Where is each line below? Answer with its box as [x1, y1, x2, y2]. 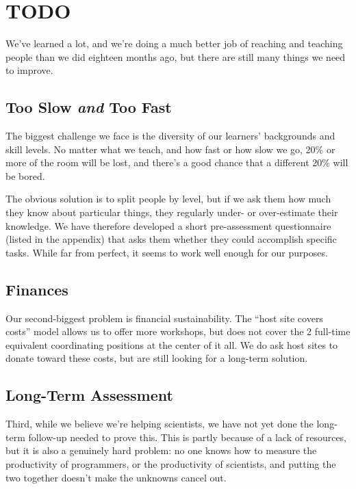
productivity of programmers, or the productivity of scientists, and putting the [5, 457, 336, 471]
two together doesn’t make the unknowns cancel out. [5, 470, 227, 484]
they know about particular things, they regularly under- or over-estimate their [5, 205, 338, 220]
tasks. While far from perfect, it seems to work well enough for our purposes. [5, 245, 328, 259]
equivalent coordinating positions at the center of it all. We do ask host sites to [5, 337, 338, 352]
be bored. [5, 168, 45, 183]
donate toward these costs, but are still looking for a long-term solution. [5, 351, 308, 365]
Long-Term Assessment [5, 384, 173, 406]
